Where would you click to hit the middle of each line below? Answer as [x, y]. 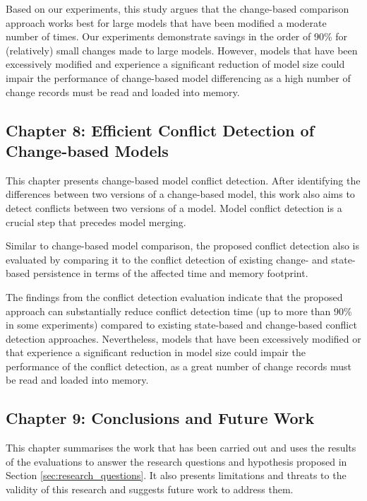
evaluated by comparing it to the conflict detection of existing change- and [167, 259]
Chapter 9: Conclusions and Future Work [160, 418]
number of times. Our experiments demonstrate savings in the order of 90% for [177, 36]
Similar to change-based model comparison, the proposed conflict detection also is [182, 246]
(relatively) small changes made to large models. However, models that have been [182, 50]
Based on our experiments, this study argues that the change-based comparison [178, 8]
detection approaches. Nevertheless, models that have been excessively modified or [183, 338]
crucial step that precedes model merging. [96, 222]
